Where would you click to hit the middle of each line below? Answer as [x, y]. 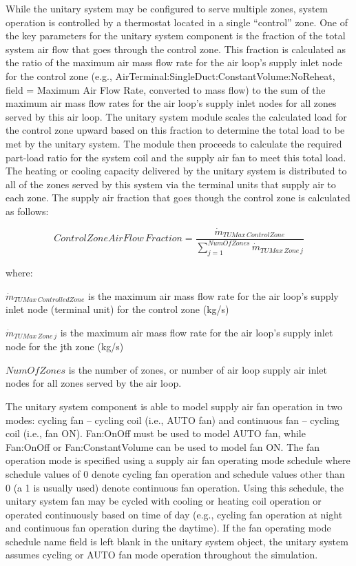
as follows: [27, 211]
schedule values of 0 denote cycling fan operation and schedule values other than [175, 473]
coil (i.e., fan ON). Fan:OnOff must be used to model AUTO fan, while [156, 433]
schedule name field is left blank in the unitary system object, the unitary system [177, 541]
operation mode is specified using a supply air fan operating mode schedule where [178, 460]
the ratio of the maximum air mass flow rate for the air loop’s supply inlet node [174, 62]
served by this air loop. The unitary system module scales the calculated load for [176, 116]
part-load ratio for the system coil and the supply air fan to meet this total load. [176, 157]
